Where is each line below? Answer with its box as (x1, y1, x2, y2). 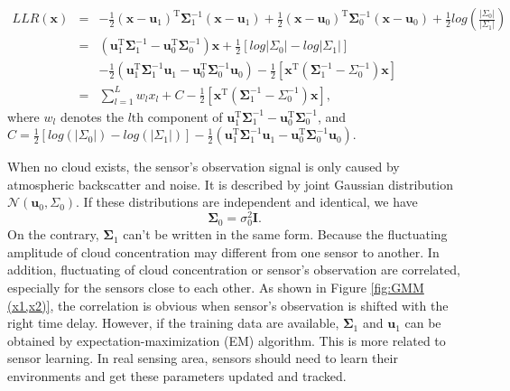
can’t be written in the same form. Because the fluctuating (123, 225, 448, 244)
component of (147, 107, 223, 126)
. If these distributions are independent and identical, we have (76, 192, 418, 211)
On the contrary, (7, 225, 99, 244)
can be (404, 313, 441, 332)
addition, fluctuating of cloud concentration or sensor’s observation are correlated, (7, 260, 460, 279)
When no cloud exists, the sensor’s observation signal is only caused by (7, 157, 400, 176)
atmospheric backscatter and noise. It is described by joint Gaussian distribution (7, 174, 454, 193)
